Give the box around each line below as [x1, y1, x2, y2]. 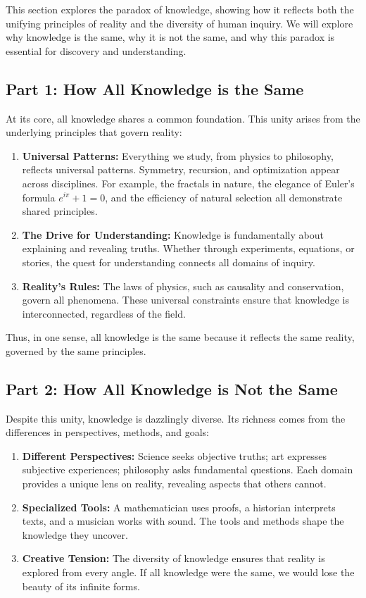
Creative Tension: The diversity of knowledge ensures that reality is [22, 551, 325, 566]
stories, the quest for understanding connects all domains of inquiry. [22, 254, 315, 269]
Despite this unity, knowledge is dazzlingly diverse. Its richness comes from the [6, 411, 346, 425]
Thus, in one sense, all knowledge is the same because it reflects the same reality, [6, 330, 355, 344]
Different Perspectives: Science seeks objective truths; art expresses [22, 448, 327, 463]
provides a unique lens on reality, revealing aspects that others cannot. [22, 476, 327, 491]
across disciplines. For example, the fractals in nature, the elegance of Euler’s [22, 175, 355, 190]
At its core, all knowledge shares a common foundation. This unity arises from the [6, 111, 360, 125]
